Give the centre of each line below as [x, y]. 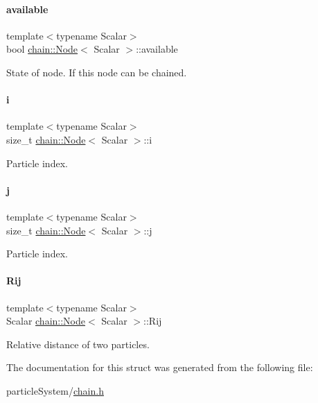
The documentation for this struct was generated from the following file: [160, 367]
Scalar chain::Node [46, 321]
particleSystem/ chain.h [55, 390]
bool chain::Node [42, 49]
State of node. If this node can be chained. [97, 72]
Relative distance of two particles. [78, 344]
